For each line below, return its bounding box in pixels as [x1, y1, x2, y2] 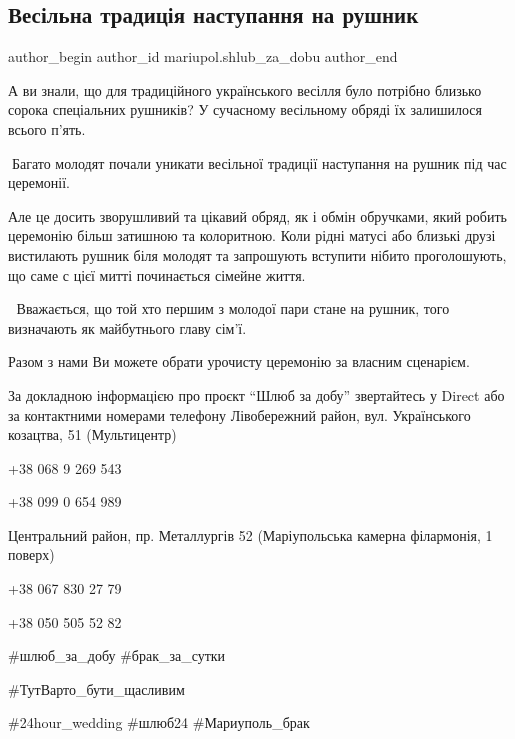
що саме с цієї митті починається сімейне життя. [8, 264, 306, 285]
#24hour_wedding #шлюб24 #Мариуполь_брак [8, 712, 310, 733]
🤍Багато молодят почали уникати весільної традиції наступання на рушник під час [8, 152, 507, 173]
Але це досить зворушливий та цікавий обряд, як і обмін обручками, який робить [8, 205, 507, 226]
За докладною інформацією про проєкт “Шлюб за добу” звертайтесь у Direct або [8, 384, 505, 405]
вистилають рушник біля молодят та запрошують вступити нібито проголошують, [8, 244, 507, 265]
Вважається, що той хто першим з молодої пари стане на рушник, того [16, 298, 450, 319]
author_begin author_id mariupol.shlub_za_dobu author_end [8, 46, 398, 67]
